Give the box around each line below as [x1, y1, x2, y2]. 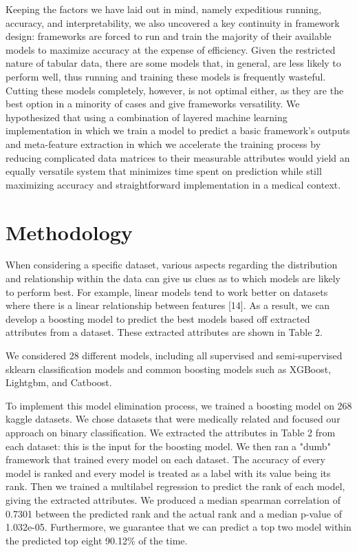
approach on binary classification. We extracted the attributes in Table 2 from [6, 425, 336, 439]
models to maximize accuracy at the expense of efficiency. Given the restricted [6, 42, 336, 56]
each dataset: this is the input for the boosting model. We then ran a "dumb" [6, 438, 331, 453]
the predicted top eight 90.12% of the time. [6, 533, 188, 547]
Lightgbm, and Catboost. [6, 375, 112, 390]
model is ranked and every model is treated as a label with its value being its [6, 465, 331, 480]
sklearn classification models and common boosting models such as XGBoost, [6, 361, 332, 376]
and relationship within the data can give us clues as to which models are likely [6, 271, 340, 286]
